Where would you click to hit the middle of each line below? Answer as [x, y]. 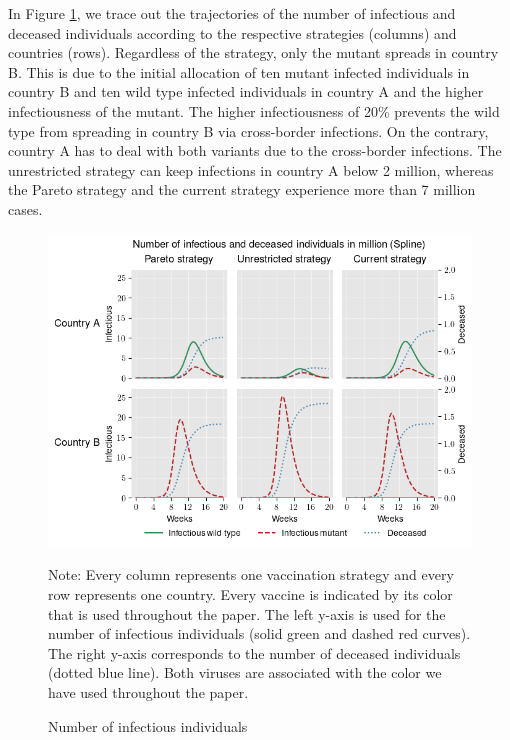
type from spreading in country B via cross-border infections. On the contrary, [248, 130]
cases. [25, 208]
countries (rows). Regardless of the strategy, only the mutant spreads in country [253, 52]
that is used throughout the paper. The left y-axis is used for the [247, 613]
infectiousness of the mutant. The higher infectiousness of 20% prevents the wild [254, 110]
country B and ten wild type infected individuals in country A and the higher [246, 91]
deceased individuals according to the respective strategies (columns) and [232, 32]
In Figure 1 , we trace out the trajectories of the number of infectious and [232, 13]
